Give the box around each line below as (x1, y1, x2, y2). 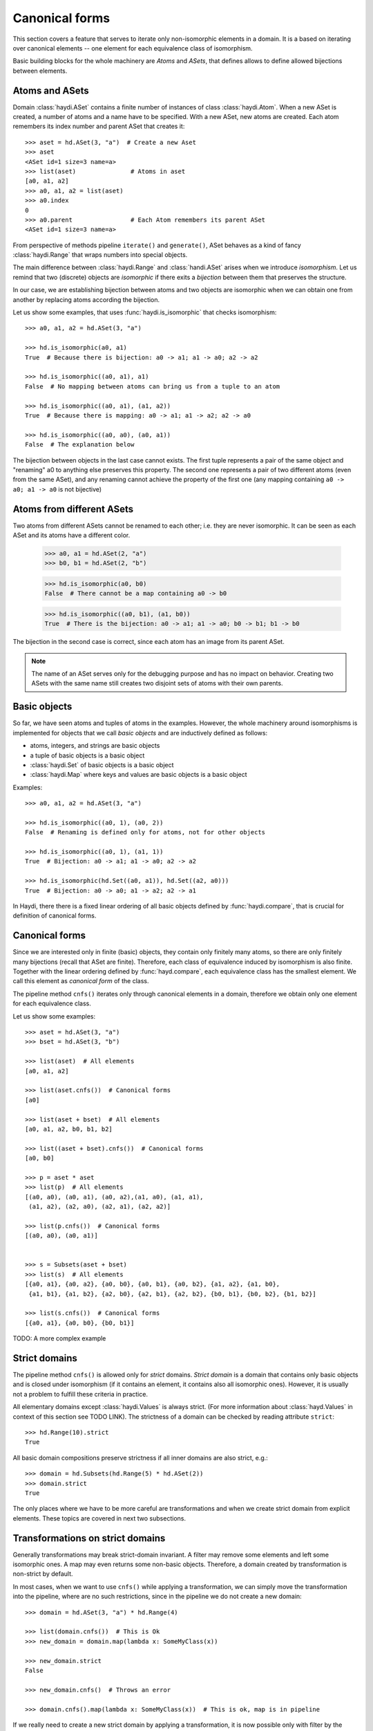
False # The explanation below (25, 440, 135, 449)
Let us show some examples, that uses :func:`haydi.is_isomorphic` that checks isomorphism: (12, 308, 277, 316)
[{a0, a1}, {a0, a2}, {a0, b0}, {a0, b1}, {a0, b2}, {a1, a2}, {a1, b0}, (25, 1280, 280, 1288)
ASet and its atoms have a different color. (12, 530, 131, 539)
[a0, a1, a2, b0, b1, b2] (25, 1125, 113, 1133)
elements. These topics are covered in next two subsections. (12, 1514, 186, 1523)
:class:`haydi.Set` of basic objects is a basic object (30, 760, 174, 769)
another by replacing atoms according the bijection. (12, 295, 160, 304)
